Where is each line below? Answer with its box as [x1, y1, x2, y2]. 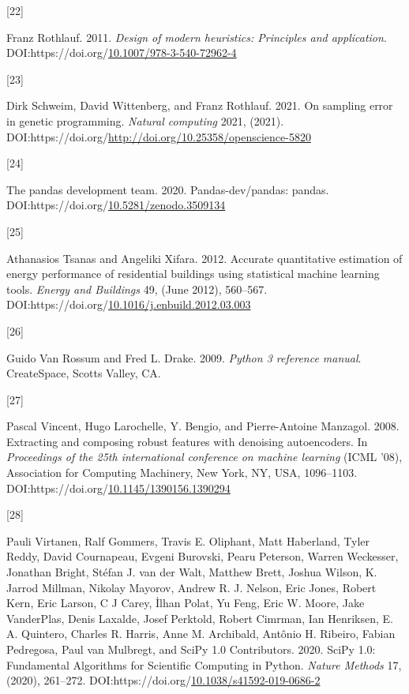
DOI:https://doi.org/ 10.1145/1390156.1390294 [6, 479, 231, 496]
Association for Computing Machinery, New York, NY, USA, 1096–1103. [6, 464, 358, 481]
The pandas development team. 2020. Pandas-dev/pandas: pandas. [6, 181, 329, 197]
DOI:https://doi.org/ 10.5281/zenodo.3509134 [6, 197, 226, 213]
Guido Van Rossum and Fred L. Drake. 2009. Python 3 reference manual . [6, 349, 362, 366]
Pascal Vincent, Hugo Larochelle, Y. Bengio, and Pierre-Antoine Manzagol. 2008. [6, 418, 400, 434]
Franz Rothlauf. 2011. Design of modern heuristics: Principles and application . [6, 28, 387, 45]
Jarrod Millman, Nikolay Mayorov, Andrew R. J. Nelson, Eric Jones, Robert [6, 579, 377, 595]
